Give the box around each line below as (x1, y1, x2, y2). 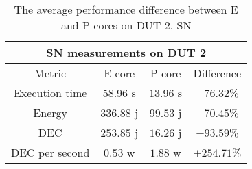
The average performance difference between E (14, 1, 238, 17)
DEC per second (11, 144, 90, 160)
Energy (33, 105, 67, 120)
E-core (104, 65, 135, 81)
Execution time (13, 85, 87, 101)
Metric (34, 65, 67, 81)
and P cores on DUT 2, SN (60, 17, 192, 33)
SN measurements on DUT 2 (46, 44, 207, 60)
